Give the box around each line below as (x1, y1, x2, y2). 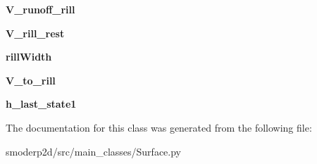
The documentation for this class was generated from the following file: (6, 120, 312, 134)
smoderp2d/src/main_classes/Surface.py (6, 144, 182, 158)
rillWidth (6, 49, 52, 64)
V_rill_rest (6, 25, 65, 40)
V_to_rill (6, 72, 56, 87)
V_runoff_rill (6, 2, 75, 16)
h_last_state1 (6, 96, 77, 111)
